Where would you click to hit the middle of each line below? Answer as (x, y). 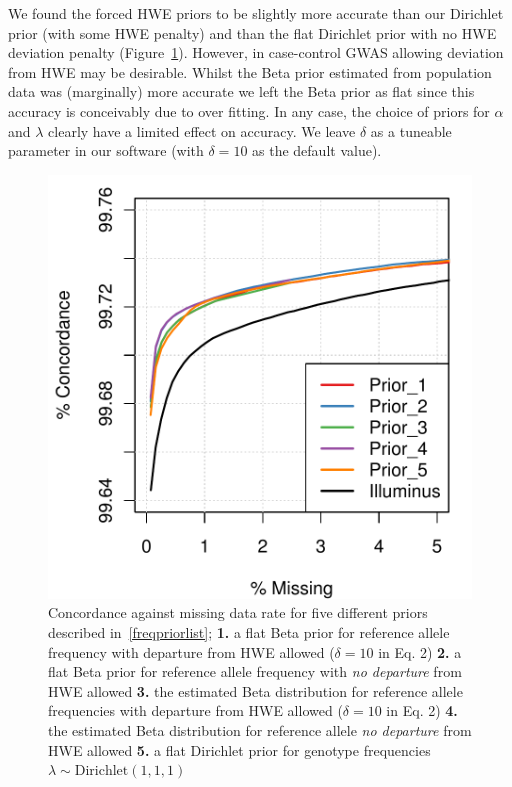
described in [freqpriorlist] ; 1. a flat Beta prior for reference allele (249, 631)
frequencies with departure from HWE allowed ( (195, 710)
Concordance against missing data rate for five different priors (238, 612)
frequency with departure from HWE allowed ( (191, 651)
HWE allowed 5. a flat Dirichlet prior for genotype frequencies (239, 749)
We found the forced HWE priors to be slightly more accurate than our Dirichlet (256, 13)
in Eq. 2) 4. (422, 710)
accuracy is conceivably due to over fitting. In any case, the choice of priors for (249, 110)
